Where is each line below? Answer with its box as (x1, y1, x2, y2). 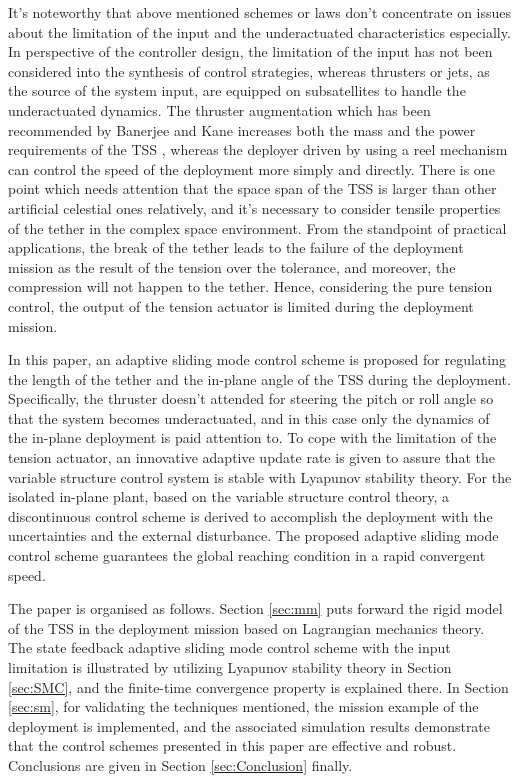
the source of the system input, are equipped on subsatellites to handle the (8, 80, 466, 101)
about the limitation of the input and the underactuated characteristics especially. (8, 21, 511, 42)
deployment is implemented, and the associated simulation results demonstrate (8, 715, 491, 736)
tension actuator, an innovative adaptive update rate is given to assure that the (8, 447, 495, 468)
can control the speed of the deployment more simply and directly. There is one (8, 158, 495, 179)
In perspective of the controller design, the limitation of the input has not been (8, 41, 493, 62)
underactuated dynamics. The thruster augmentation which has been (8, 99, 431, 120)
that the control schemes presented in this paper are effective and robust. (8, 735, 457, 756)
